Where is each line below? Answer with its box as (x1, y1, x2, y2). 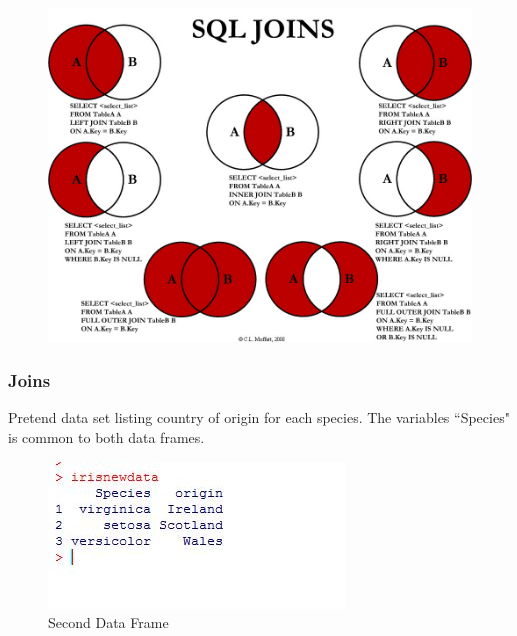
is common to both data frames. (8, 426, 205, 447)
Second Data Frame (48, 612, 169, 633)
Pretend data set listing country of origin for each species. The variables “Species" (8, 407, 510, 428)
